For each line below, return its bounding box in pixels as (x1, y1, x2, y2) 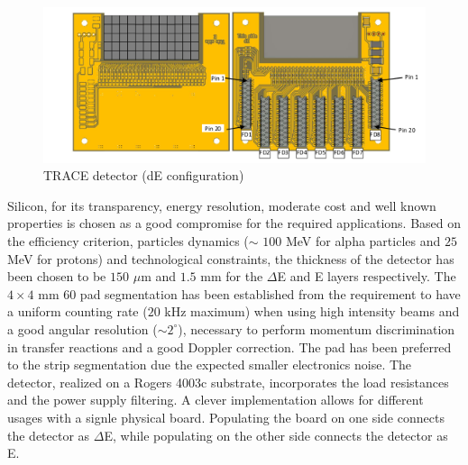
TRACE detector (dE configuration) (43, 166, 244, 185)
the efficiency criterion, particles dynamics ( (7, 231, 249, 250)
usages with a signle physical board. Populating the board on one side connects (7, 407, 445, 426)
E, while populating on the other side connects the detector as (104, 425, 448, 444)
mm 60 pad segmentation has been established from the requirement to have (38, 284, 461, 303)
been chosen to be (7, 267, 106, 286)
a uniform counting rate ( (7, 302, 148, 321)
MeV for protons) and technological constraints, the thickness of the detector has (7, 249, 454, 268)
